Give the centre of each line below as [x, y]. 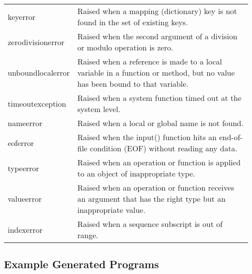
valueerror [25, 199]
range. [88, 235]
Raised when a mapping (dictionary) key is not [157, 11]
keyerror [22, 16]
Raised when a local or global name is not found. [160, 123]
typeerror [24, 168]
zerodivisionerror [36, 42]
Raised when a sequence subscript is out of [150, 224]
